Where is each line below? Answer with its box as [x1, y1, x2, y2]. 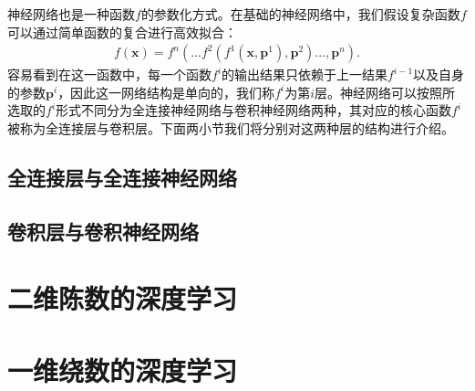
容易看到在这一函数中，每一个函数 [7, 65, 212, 84]
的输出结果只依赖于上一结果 [222, 65, 388, 84]
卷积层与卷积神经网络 [7, 217, 199, 245]
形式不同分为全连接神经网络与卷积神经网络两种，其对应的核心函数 [56, 100, 452, 120]
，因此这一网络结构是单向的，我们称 [57, 82, 275, 101]
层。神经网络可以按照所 [315, 82, 456, 101]
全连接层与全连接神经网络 [7, 163, 237, 191]
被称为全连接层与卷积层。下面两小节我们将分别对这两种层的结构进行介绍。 [7, 119, 454, 137]
